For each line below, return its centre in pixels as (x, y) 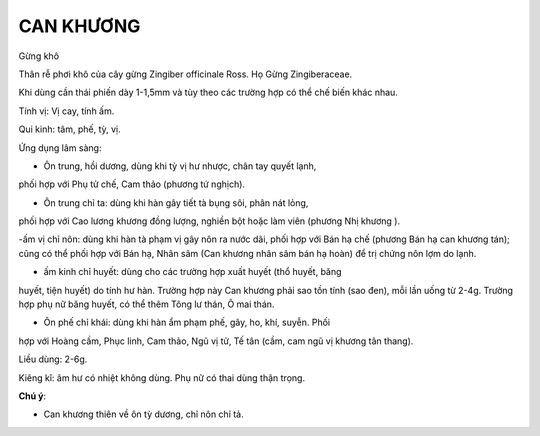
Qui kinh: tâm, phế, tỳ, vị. (70, 129)
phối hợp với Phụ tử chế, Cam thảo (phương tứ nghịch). (131, 184)
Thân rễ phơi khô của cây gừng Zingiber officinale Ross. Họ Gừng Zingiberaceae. (185, 74)
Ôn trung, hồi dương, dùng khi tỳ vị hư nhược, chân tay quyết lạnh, (180, 166)
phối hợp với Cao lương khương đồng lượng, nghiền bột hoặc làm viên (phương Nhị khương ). (209, 221)
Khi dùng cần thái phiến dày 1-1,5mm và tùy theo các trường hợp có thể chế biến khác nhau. (208, 92)
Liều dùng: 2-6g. (53, 359)
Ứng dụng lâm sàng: (60, 147)
